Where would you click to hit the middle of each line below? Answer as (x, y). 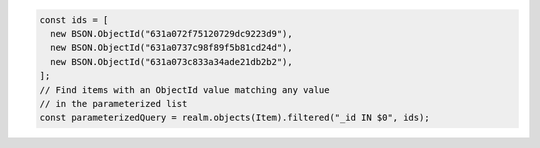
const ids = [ (74, 19)
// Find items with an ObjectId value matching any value (184, 89)
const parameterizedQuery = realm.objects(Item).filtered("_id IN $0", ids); (234, 118)
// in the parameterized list (113, 103)
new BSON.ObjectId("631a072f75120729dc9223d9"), (172, 33)
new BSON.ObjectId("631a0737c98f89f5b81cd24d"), (172, 48)
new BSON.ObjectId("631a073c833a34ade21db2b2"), (172, 61)
